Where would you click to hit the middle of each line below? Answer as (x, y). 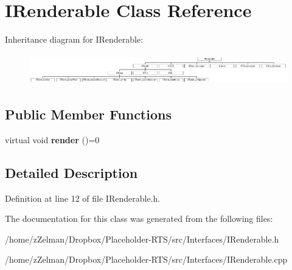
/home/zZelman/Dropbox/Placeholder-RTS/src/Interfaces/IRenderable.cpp (146, 259)
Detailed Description (71, 172)
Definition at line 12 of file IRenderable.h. (83, 198)
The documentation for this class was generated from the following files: (139, 218)
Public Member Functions (88, 114)
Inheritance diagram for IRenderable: (74, 39)
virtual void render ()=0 (52, 139)
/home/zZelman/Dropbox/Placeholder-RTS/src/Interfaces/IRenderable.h (142, 239)
